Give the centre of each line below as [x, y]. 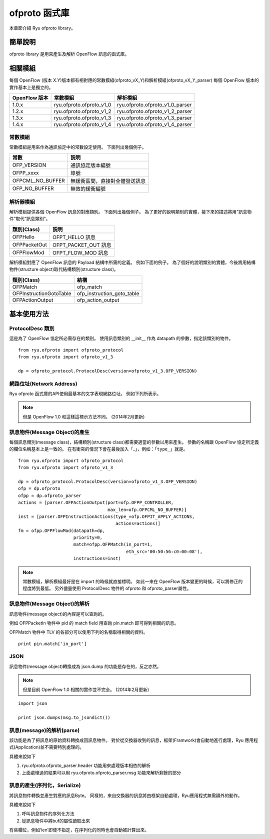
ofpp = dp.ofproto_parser [50, 495]
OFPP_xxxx [26, 173]
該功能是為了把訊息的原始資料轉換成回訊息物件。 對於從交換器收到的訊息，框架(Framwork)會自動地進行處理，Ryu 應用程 [134, 740]
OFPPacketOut [29, 244]
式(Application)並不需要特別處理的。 [47, 747]
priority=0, [88, 538]
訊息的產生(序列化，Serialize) [45, 785]
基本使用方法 [29, 314]
